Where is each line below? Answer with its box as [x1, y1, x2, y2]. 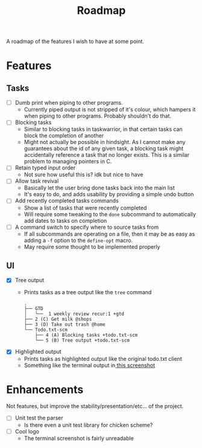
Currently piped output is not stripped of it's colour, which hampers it [24, 106, 196, 113]
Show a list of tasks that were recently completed [24, 204, 147, 211]
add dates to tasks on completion [24, 217, 107, 224]
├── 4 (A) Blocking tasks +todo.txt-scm [35, 332, 138, 338]
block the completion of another [24, 132, 104, 139]
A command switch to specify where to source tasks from [14, 223, 159, 231]
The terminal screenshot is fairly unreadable [24, 434, 134, 442]
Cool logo [14, 427, 39, 435]
